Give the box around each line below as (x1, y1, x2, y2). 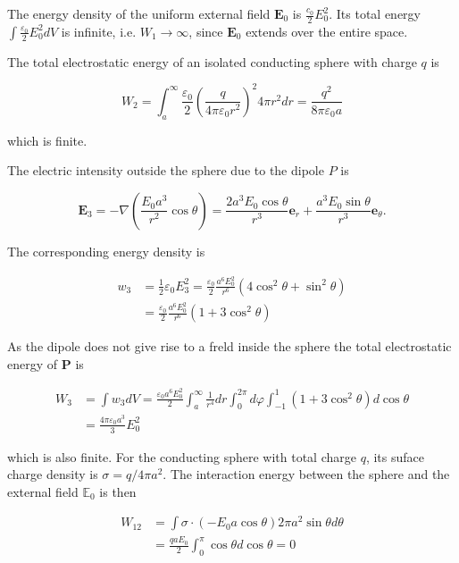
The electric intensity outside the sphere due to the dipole (7, 161, 324, 180)
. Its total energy (329, 4, 421, 22)
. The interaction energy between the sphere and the (163, 465, 450, 483)
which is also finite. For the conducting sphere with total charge (7, 447, 356, 466)
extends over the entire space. (246, 21, 408, 40)
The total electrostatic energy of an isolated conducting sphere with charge (7, 52, 417, 71)
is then (99, 482, 137, 500)
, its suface (365, 447, 424, 466)
